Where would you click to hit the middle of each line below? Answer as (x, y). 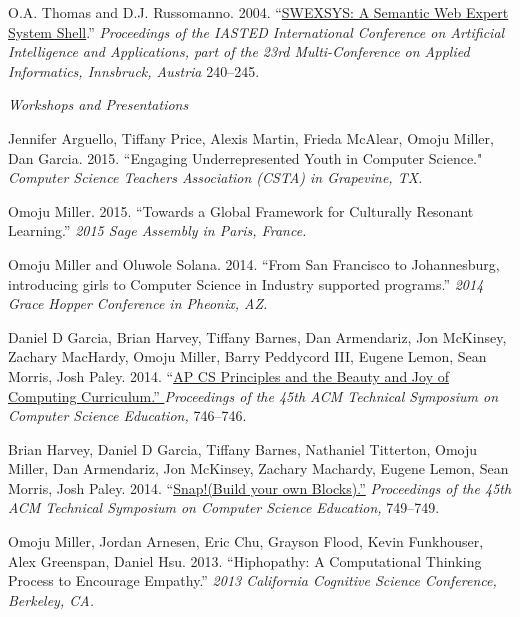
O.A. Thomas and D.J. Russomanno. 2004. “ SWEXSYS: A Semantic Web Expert (258, 12)
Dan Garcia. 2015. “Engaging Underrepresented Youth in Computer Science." (245, 157)
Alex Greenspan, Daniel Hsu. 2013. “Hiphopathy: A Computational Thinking (245, 560)
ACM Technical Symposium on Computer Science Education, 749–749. (224, 507)
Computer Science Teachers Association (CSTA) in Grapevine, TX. (215, 177)
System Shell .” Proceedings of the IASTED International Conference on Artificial (256, 31)
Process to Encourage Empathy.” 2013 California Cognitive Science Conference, (252, 580)
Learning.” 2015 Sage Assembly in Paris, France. (157, 230)
